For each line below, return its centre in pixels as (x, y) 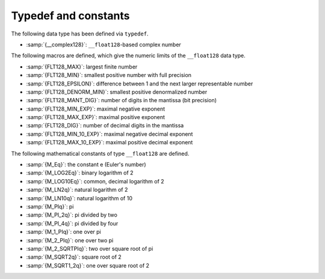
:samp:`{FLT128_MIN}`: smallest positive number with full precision (109, 75)
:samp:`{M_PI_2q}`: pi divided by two (72, 215)
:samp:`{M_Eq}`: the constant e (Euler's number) (86, 165)
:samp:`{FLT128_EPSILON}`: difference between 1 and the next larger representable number (140, 84)
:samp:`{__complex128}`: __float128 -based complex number (104, 44)
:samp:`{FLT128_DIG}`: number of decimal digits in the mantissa (105, 126)
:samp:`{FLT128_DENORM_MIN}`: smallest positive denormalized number (117, 92)
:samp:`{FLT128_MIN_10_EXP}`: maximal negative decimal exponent (110, 134)
